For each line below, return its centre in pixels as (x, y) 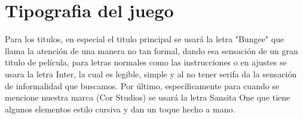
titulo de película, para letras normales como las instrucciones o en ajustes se (146, 62)
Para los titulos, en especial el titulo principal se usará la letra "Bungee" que (145, 39)
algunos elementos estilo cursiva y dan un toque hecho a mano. (120, 109)
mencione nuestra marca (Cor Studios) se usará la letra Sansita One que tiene (148, 97)
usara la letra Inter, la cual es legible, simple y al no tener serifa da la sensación (151, 73)
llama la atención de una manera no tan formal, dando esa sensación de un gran (151, 50)
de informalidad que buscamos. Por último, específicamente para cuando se (142, 85)
